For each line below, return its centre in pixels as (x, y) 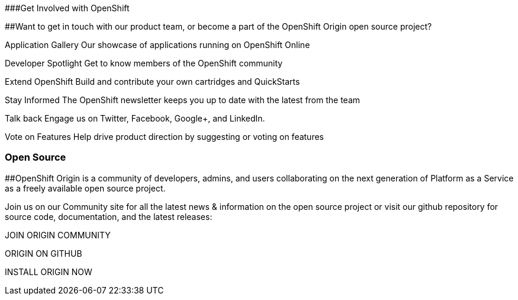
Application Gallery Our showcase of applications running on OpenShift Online (157, 45)
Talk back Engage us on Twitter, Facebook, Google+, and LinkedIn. (135, 118)
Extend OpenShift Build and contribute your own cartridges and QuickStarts (152, 82)
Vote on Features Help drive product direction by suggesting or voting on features (164, 137)
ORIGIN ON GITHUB (44, 253)
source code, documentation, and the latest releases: (109, 216)
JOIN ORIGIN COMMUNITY (58, 235)
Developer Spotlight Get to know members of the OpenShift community (144, 63)
